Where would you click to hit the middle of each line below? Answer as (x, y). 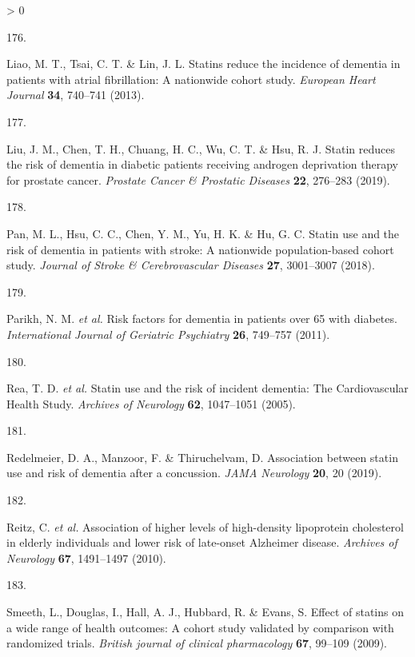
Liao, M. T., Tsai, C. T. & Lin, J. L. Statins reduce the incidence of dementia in (204, 64)
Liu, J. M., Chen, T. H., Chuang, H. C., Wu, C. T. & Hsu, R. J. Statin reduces (201, 148)
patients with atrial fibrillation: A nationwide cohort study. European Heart (191, 79)
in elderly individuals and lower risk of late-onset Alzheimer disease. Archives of (202, 542)
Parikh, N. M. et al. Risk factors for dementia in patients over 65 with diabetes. (202, 319)
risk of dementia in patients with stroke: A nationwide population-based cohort (200, 249)
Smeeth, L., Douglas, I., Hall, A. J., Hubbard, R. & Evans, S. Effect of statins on (205, 612)
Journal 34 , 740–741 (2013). (76, 95)
